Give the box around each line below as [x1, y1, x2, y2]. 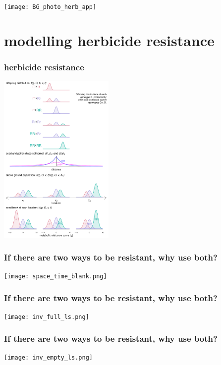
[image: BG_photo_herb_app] [4, 3, 97, 10]
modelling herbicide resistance [4, 30, 215, 50]
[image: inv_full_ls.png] [4, 313, 89, 321]
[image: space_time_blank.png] [4, 273, 107, 280]
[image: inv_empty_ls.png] [4, 354, 93, 361]
